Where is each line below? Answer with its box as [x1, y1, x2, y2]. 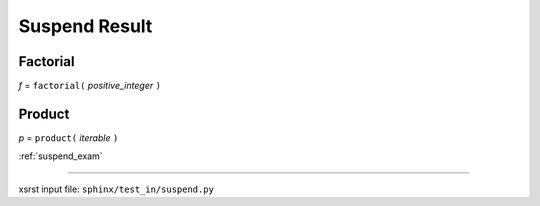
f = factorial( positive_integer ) [18, 80, 162, 92]
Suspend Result [18, 15, 153, 37]
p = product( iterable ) [18, 131, 119, 144]
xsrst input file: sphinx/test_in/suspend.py [18, 183, 215, 195]
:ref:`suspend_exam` [18, 150, 104, 162]
